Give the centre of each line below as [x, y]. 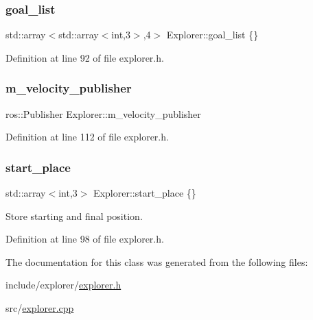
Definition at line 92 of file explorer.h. [85, 57]
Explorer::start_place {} [145, 193]
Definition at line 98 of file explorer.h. [85, 239]
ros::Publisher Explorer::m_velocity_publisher [103, 113]
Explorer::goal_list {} [212, 35]
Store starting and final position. [74, 216]
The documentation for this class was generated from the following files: [157, 261]
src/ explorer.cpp [40, 308]
